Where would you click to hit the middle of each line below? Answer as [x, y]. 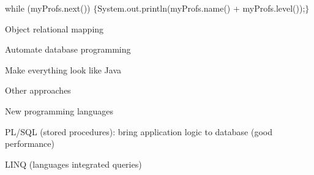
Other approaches [38, 90]
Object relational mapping [54, 28]
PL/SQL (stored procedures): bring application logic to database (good [139, 131]
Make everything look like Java [63, 69]
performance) [30, 143]
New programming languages [59, 110]
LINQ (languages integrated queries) [73, 164]
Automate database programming [68, 49]
